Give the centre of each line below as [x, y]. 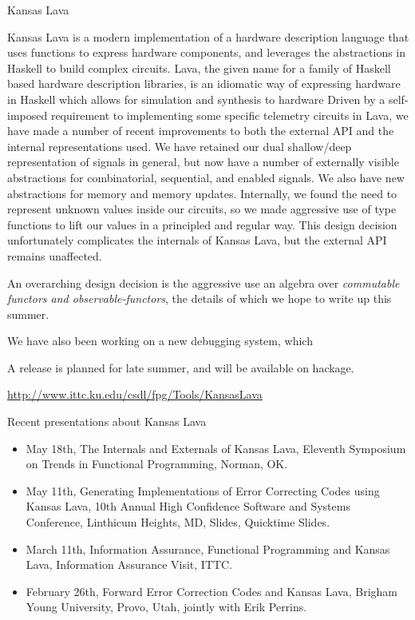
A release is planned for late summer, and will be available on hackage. [181, 367]
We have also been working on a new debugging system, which [160, 341]
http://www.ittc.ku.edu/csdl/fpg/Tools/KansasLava [135, 394]
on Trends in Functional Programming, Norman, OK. [157, 464]
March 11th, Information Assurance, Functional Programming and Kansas [208, 548]
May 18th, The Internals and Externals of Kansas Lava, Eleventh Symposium [216, 448]
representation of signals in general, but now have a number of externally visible [203, 162]
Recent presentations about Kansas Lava [107, 421]
